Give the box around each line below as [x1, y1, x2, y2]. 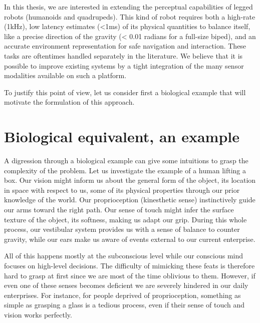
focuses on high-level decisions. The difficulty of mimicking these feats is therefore [4, 260, 255, 270]
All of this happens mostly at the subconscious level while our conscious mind [4, 250, 243, 261]
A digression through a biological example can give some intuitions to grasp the [4, 155, 248, 166]
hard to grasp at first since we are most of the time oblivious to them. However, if [4, 270, 255, 280]
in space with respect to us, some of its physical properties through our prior [4, 184, 240, 195]
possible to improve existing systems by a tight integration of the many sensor [4, 60, 244, 71]
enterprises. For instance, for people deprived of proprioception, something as [4, 289, 241, 300]
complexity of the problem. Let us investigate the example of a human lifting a [4, 165, 246, 175]
